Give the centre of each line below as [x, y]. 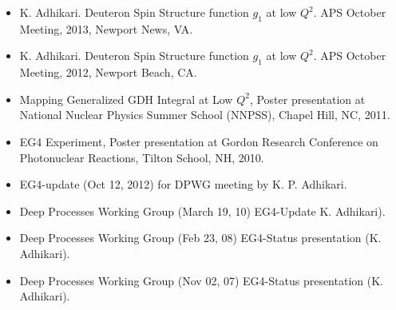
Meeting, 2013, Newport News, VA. [106, 28]
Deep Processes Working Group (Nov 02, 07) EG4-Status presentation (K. [201, 280]
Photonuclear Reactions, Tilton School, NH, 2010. [142, 157]
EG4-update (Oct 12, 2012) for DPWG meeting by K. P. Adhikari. [183, 184]
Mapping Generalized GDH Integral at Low [126, 99]
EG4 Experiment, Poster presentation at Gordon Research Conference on [199, 141]
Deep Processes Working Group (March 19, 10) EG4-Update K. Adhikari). [202, 211]
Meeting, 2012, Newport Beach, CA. [108, 72]
